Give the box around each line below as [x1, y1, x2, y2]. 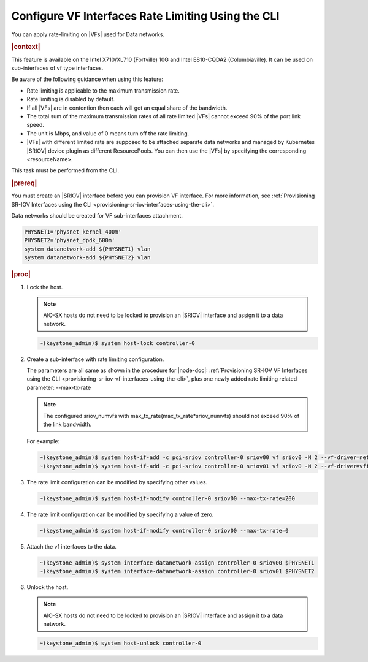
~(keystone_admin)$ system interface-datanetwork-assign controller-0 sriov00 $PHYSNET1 [39, 559, 315, 566]
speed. [26, 121, 44, 129]
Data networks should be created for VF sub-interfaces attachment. [11, 212, 183, 219]
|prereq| [11, 179, 37, 188]
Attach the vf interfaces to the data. [26, 542, 117, 550]
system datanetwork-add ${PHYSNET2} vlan [24, 254, 151, 261]
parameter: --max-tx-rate [26, 384, 91, 391]
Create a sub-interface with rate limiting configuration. [26, 356, 164, 363]
